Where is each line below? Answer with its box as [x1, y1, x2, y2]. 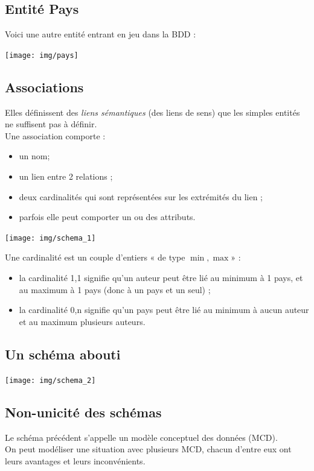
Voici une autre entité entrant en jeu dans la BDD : [5, 28, 196, 40]
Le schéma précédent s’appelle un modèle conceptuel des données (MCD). [5, 431, 278, 443]
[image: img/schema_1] [5, 233, 96, 242]
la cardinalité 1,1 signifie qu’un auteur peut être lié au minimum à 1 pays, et [19, 271, 303, 284]
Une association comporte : [5, 129, 106, 142]
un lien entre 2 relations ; [19, 170, 113, 183]
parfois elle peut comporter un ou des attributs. [19, 210, 196, 223]
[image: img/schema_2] [5, 376, 96, 385]
